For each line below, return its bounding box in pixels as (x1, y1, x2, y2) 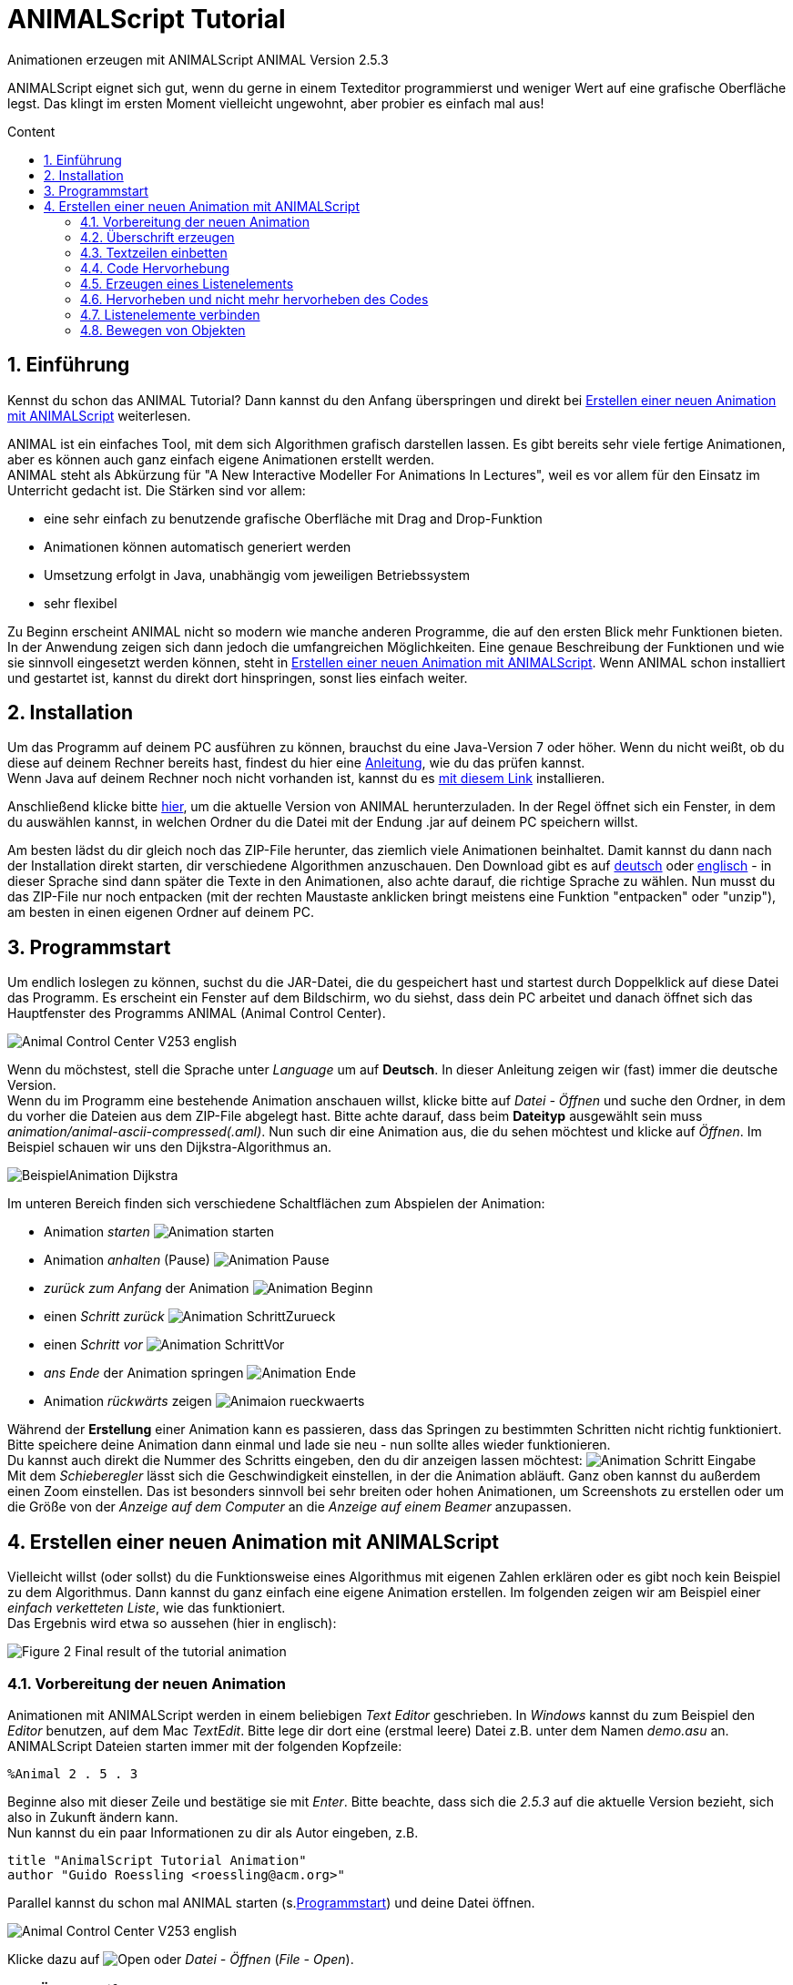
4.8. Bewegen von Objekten (80, 321, 246, 338)
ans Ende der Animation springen (44, 1365, 244, 1381)
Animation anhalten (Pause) (44, 1252, 210, 1268)
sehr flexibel (44, 595, 117, 611)
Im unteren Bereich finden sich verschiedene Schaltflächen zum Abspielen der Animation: (7, 1196, 545, 1212)
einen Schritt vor (44, 1337, 143, 1353)
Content (7, 123, 56, 139)
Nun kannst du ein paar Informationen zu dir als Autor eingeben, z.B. (7, 1824, 419, 1840)
